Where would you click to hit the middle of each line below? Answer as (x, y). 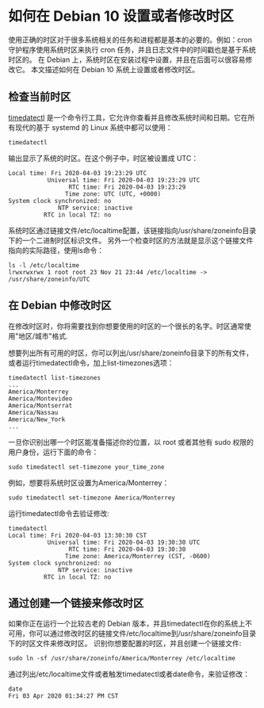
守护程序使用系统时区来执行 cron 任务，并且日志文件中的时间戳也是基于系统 (132, 49)
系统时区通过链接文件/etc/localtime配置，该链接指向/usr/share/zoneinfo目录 (132, 230)
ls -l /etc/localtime (44, 265)
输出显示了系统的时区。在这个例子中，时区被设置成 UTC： (103, 158)
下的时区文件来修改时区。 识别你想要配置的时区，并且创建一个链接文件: (125, 644)
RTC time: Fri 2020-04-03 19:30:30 (127, 549)
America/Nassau (33, 412)
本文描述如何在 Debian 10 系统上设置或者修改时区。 (115, 69)
